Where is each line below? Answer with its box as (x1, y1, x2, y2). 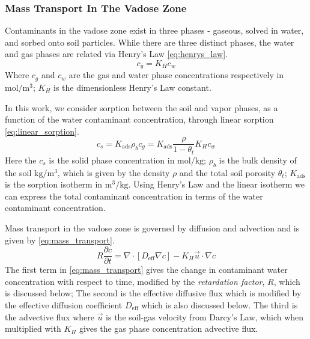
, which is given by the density (57, 166, 170, 179)
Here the (5, 153, 37, 166)
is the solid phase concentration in (49, 153, 175, 166)
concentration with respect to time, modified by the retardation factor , (5, 275, 265, 287)
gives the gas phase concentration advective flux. (79, 322, 258, 335)
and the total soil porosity (179, 166, 276, 179)
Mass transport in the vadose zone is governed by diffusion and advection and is (5, 221, 300, 234)
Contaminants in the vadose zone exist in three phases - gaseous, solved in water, (5, 24, 304, 37)
